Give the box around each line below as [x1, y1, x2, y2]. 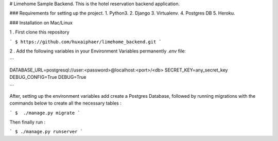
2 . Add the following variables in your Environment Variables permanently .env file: [9, 48, 186, 54]
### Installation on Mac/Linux [9, 20, 73, 26]
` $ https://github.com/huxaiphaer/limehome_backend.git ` [9, 39, 162, 45]
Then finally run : [9, 119, 46, 126]
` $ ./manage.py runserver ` [9, 129, 83, 135]
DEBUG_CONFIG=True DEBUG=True [9, 74, 86, 80]
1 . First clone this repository [9, 29, 69, 36]
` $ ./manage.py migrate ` [9, 110, 81, 116]
